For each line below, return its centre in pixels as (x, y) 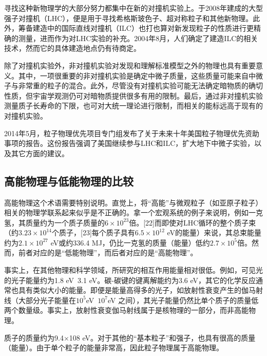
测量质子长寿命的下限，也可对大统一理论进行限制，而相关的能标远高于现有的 (133, 106)
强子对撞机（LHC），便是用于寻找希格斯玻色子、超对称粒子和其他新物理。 (129, 18)
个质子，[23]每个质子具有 (93, 232)
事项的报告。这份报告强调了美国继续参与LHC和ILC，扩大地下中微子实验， (129, 143)
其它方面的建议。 (40, 153)
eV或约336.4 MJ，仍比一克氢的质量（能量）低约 (130, 242)
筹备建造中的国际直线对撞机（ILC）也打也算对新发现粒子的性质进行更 (136, 28)
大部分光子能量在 (47, 300)
